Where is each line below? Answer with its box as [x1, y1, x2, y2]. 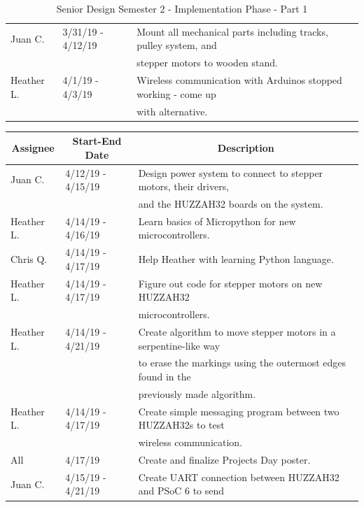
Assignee [11, 140, 55, 155]
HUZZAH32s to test [138, 417, 225, 432]
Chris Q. [10, 252, 48, 266]
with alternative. [136, 103, 208, 118]
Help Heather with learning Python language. [138, 252, 334, 266]
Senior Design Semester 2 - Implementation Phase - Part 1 [56, 1, 308, 15]
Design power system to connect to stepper [138, 165, 323, 180]
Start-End [72, 134, 122, 148]
